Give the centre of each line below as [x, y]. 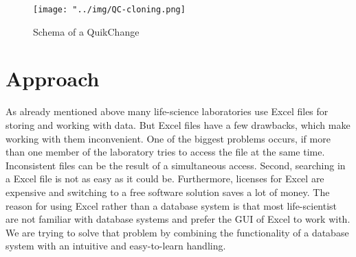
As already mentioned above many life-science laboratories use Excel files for [167, 111]
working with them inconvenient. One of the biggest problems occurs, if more [168, 138]
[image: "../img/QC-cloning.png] [109, 10]
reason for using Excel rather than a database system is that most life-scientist [171, 205]
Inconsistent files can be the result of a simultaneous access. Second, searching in [176, 165]
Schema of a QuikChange [86, 31]
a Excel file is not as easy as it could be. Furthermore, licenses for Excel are [165, 179]
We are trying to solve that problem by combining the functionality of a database [177, 232]
